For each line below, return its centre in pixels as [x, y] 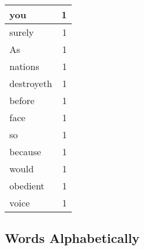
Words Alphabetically [72, 238]
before [22, 100]
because [25, 151]
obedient [27, 186]
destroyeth [31, 83]
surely [22, 32]
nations [24, 66]
